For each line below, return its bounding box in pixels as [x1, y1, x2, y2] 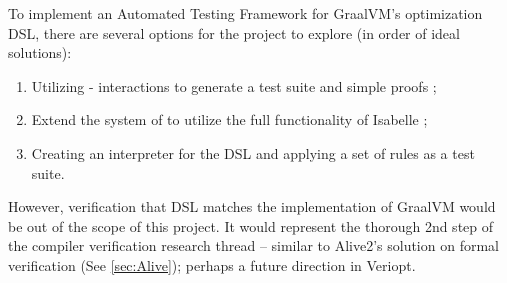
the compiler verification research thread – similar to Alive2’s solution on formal [8, 235, 499, 256]
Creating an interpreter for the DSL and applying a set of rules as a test [31, 142, 475, 163]
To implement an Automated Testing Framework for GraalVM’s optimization [8, 3, 483, 23]
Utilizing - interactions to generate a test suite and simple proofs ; [31, 75, 437, 96]
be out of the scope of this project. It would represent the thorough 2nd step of [8, 215, 494, 236]
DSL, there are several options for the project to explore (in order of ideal [8, 22, 460, 43]
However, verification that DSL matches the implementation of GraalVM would [8, 196, 496, 217]
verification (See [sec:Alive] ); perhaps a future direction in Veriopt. [8, 254, 416, 275]
